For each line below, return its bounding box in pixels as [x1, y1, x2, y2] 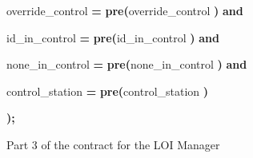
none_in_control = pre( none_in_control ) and [6, 56, 247, 73]
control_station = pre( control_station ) [6, 82, 209, 99]
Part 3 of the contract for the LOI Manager [6, 136, 220, 152]
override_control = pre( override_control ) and [6, 2, 243, 18]
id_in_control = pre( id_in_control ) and [6, 29, 219, 45]
